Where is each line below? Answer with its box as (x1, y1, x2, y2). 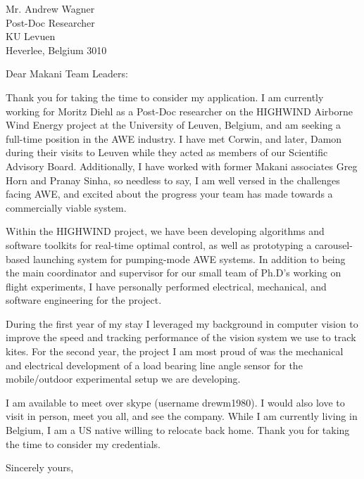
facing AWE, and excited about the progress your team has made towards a (6, 186, 333, 201)
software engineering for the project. (6, 293, 162, 307)
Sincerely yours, (6, 460, 74, 475)
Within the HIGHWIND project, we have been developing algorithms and (6, 224, 325, 238)
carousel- (315, 237, 353, 252)
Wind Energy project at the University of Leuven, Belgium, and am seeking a (6, 117, 341, 132)
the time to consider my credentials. (6, 436, 161, 451)
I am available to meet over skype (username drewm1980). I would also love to (6, 395, 345, 409)
